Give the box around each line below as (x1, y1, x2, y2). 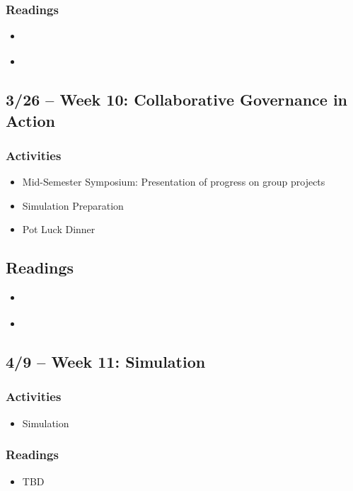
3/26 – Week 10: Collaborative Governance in (6, 89, 348, 111)
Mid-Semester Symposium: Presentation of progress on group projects (22, 174, 325, 189)
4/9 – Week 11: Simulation (6, 351, 206, 373)
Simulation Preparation (22, 198, 124, 213)
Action (6, 109, 55, 131)
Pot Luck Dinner (22, 222, 96, 237)
